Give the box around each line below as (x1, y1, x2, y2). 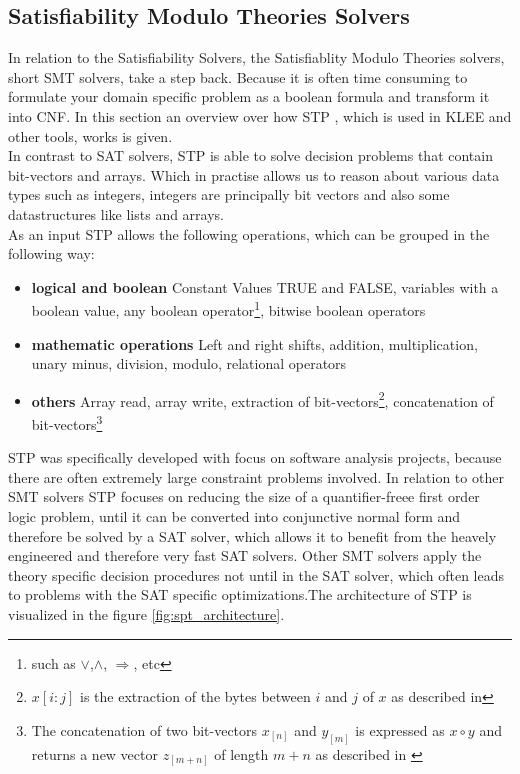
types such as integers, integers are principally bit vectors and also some (8, 184, 450, 205)
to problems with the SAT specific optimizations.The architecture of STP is (8, 584, 472, 605)
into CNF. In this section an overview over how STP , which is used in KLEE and (8, 105, 512, 126)
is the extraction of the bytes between (79, 686, 311, 707)
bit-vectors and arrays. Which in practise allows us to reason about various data (8, 164, 500, 185)
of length (214, 743, 269, 764)
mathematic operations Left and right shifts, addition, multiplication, (31, 333, 478, 354)
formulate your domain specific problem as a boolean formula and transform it (8, 86, 490, 107)
